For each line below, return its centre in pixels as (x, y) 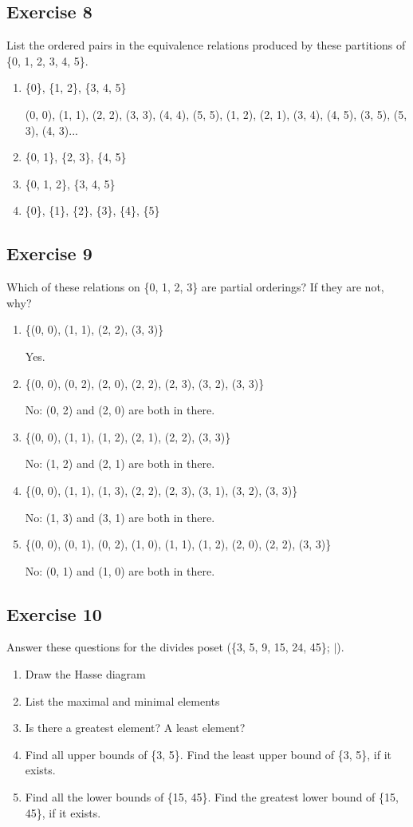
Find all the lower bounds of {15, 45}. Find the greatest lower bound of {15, (212, 797)
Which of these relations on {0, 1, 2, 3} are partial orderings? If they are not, (195, 287)
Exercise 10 (54, 613)
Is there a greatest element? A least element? (135, 728)
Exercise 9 (49, 253)
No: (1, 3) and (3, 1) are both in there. (120, 517)
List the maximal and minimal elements (122, 700)
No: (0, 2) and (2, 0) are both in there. (120, 410)
